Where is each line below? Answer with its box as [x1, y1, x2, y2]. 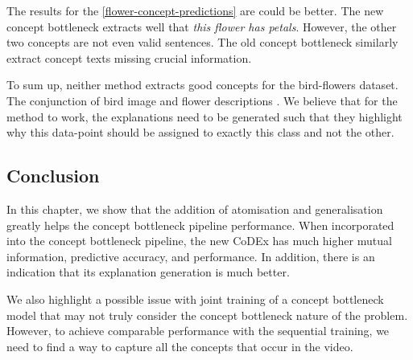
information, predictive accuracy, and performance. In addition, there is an [6, 247, 375, 264]
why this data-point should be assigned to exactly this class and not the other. [6, 124, 394, 141]
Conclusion [6, 163, 100, 188]
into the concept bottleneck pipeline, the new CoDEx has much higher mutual [6, 232, 392, 249]
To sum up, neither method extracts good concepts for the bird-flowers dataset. [6, 76, 399, 93]
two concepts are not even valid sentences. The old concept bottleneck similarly [6, 34, 399, 51]
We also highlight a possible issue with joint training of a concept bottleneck [6, 290, 384, 307]
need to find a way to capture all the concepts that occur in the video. [6, 337, 353, 354]
